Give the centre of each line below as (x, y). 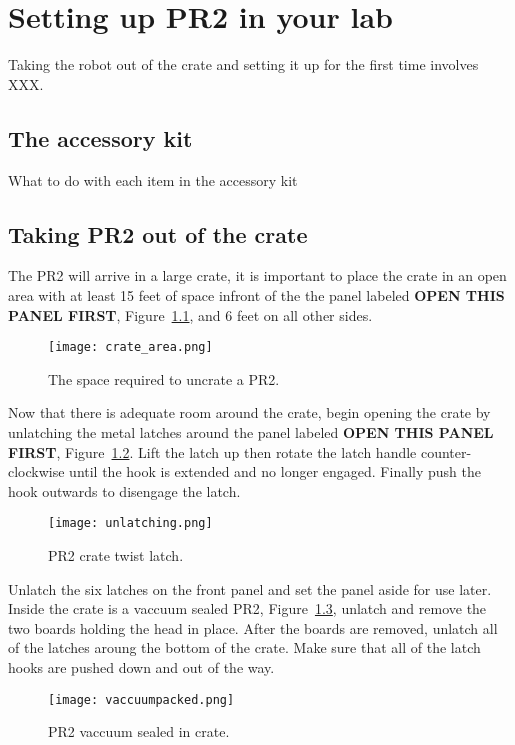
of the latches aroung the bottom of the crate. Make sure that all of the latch (244, 647)
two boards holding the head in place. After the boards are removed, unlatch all (253, 627)
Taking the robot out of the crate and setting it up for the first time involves (243, 64)
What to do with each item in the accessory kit (153, 179)
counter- (446, 451)
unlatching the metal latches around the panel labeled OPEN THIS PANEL (251, 431)
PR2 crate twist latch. (116, 554)
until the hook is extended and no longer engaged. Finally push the (275, 471)
